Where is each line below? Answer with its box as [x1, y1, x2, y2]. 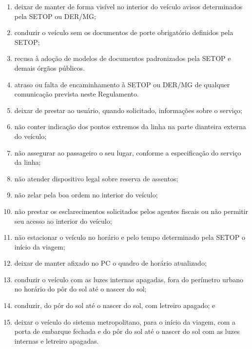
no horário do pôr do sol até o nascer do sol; [14, 284, 147, 294]
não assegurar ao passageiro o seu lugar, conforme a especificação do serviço [14, 147, 241, 157]
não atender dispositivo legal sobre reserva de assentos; [14, 173, 178, 183]
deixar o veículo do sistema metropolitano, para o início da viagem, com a [14, 316, 236, 327]
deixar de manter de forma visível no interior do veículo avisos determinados [14, 1, 243, 11]
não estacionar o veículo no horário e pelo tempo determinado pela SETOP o [14, 232, 245, 242]
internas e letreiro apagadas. [14, 335, 99, 346]
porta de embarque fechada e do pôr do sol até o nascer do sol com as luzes [14, 326, 240, 336]
